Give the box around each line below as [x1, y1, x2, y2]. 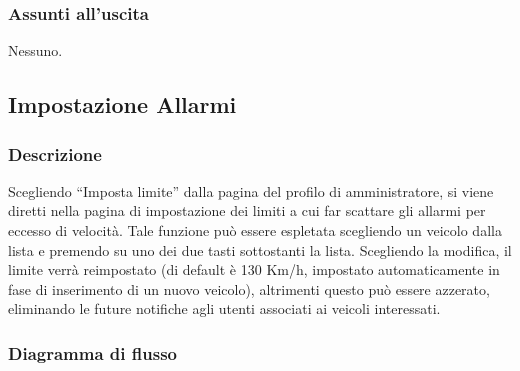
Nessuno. [8, 40, 63, 61]
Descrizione [8, 141, 102, 166]
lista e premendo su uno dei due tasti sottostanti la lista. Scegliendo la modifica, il [8, 239, 512, 260]
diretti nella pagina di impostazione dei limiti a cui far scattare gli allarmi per [8, 200, 486, 221]
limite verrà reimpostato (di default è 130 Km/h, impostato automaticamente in [8, 259, 500, 280]
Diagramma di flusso [8, 340, 177, 365]
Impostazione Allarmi [8, 89, 237, 120]
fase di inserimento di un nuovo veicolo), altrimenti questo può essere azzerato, [8, 278, 490, 299]
